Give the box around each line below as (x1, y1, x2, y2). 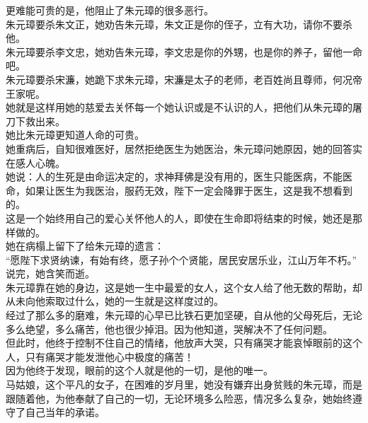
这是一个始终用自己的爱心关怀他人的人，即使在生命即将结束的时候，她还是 (6, 210, 352, 225)
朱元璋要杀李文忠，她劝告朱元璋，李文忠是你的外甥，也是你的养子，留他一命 (6, 44, 362, 59)
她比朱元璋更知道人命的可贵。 (6, 127, 144, 142)
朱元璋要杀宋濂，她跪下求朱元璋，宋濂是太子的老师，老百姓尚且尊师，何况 (6, 71, 352, 86)
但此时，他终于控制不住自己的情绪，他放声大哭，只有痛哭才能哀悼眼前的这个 (6, 335, 362, 350)
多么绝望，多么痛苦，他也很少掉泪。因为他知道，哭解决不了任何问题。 (6, 321, 333, 336)
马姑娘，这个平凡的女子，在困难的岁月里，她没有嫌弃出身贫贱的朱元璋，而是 (6, 377, 362, 392)
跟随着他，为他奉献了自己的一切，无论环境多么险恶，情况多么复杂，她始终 (6, 390, 352, 405)
